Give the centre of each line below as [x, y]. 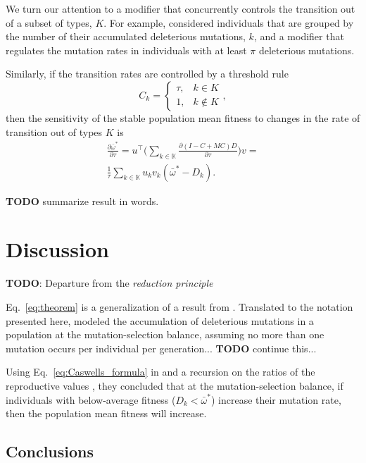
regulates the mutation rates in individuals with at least [126, 50]
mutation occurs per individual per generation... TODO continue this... [161, 348]
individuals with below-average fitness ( [91, 399]
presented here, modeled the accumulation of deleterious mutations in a [160, 320]
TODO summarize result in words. [82, 200]
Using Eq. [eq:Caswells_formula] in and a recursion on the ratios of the [160, 372]
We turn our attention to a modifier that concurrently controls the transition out [181, 8]
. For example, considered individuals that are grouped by [229, 22]
